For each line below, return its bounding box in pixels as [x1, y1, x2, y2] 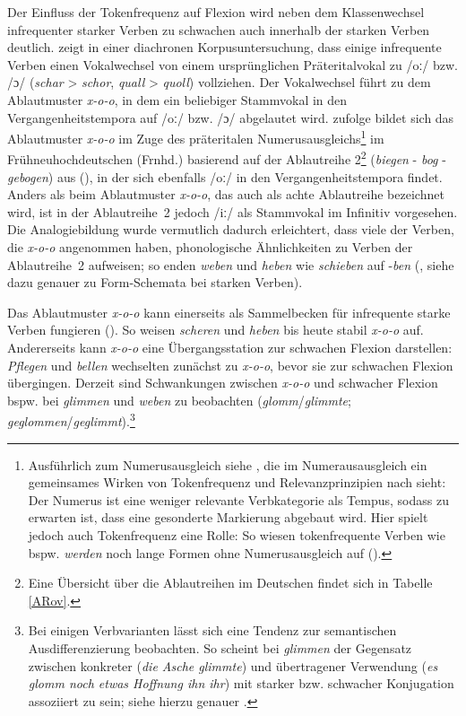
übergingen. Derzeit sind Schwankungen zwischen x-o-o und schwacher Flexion [7, 373, 438, 392]
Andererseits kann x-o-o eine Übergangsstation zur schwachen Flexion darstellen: [7, 338, 453, 356]
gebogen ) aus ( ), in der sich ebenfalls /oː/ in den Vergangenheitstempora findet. [7, 167, 443, 186]
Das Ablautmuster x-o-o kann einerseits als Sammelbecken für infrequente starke [7, 302, 451, 321]
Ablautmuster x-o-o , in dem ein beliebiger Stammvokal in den [7, 90, 348, 109]
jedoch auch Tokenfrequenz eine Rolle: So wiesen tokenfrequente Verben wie [28, 526, 445, 544]
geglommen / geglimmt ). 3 [7, 409, 135, 431]
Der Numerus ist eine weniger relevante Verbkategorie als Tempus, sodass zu [28, 490, 449, 509]
